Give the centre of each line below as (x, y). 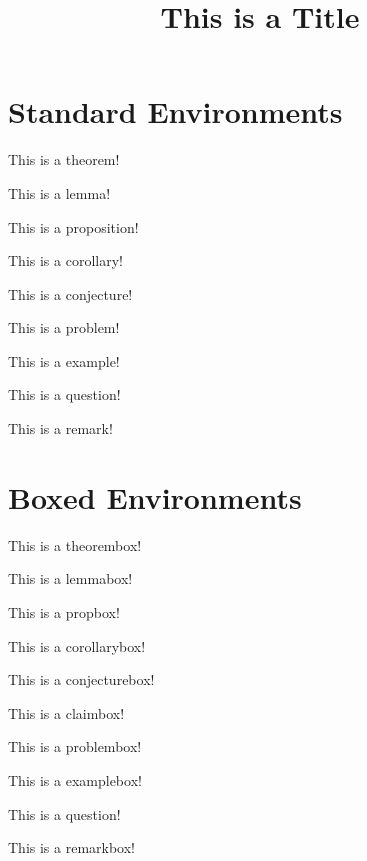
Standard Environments (175, 111)
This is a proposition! (73, 226)
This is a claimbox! (66, 712)
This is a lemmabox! (70, 578)
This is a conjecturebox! (81, 679)
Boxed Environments (155, 496)
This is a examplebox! (75, 779)
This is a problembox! (75, 746)
